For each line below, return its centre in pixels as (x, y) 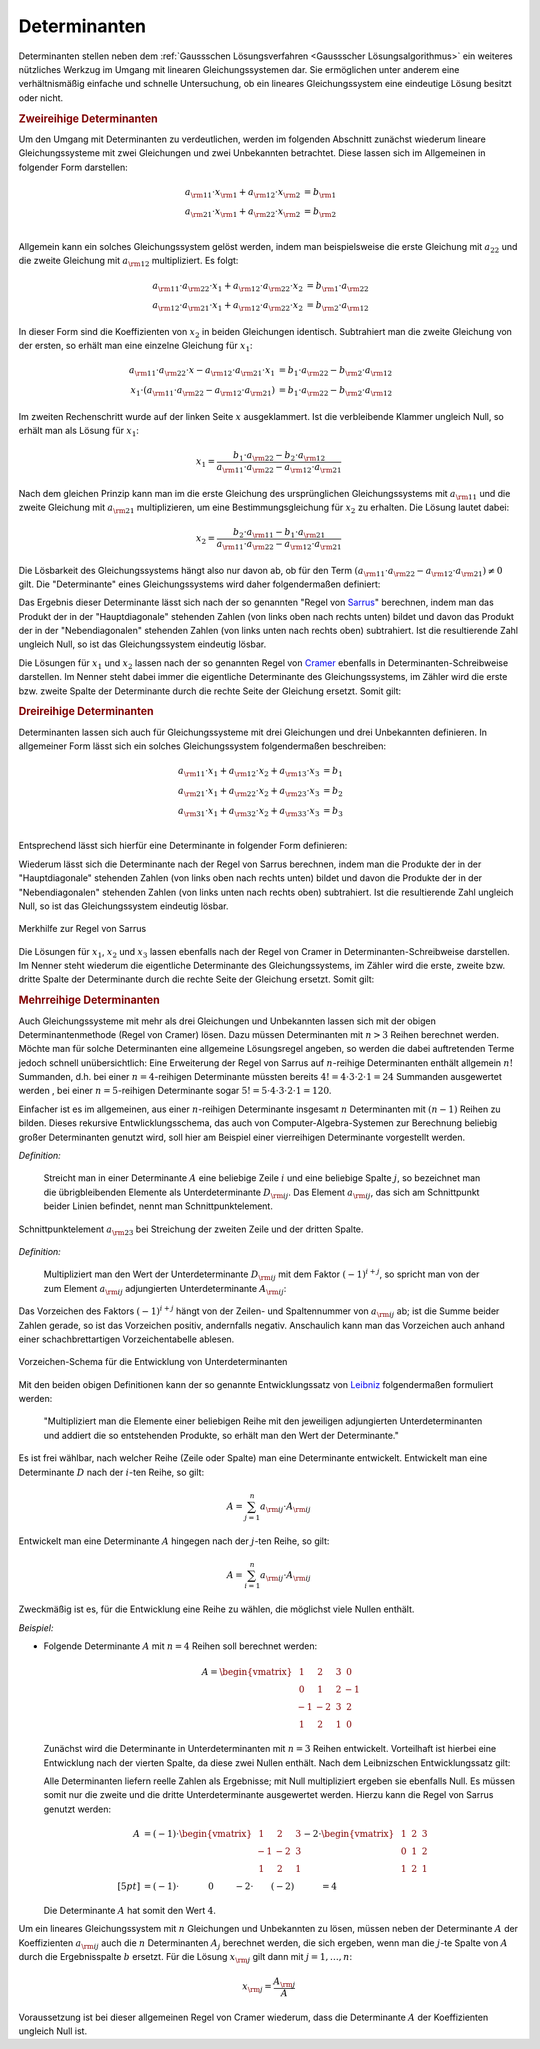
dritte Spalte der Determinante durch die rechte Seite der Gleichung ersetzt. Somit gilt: (196, 979)
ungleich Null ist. (53, 2031)
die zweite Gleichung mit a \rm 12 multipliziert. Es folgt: (128, 262)
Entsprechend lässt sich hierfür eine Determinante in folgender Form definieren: (183, 846)
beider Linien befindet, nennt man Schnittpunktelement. (158, 1206)
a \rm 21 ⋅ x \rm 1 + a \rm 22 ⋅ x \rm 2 (243, 213)
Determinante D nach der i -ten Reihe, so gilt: (111, 1472)
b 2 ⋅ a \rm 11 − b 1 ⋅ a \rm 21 (279, 533)
